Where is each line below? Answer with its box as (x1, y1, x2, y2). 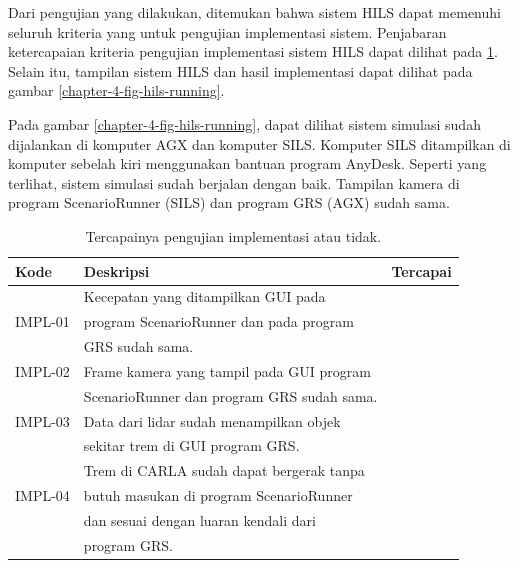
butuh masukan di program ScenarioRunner (83, 485, 353, 506)
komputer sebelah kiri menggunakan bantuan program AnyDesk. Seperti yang (8, 153, 487, 174)
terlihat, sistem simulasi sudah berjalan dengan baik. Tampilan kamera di (8, 172, 460, 193)
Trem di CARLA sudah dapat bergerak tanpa (83, 460, 365, 481)
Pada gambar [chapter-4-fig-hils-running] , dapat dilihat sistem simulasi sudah (8, 113, 481, 134)
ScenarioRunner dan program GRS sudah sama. (83, 385, 378, 406)
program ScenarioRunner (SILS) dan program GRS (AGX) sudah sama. (8, 192, 450, 213)
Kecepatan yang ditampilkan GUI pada (83, 286, 326, 307)
